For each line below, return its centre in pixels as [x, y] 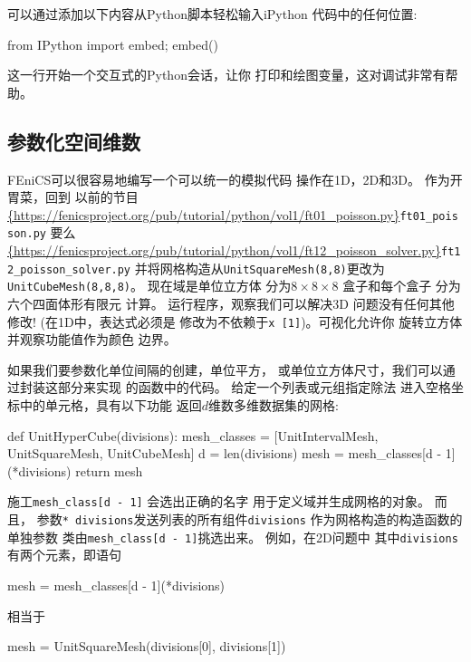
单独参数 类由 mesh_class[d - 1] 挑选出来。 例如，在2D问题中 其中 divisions [233, 537]
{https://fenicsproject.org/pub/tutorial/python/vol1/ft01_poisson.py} [204, 214]
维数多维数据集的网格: [273, 405]
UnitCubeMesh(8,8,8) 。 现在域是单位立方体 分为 [149, 286]
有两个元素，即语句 [64, 555]
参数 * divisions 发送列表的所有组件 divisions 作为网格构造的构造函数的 [250, 519]
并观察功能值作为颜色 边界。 [92, 339]
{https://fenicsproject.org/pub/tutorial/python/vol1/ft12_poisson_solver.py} [224, 250]
